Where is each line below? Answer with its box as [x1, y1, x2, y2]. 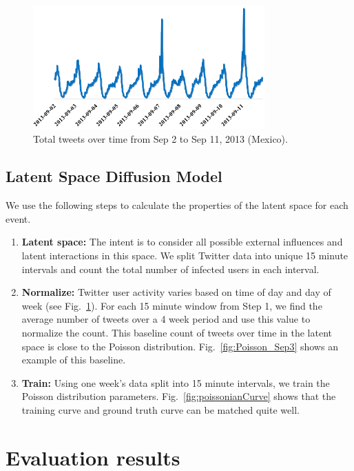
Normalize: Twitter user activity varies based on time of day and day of [21, 285, 331, 299]
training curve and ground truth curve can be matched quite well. [21, 402, 300, 417]
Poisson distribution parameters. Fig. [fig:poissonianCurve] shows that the [21, 389, 336, 403]
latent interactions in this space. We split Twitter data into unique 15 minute [21, 248, 348, 262]
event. [6, 211, 31, 226]
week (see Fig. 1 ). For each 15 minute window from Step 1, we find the [21, 298, 322, 312]
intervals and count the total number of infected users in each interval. [21, 261, 320, 276]
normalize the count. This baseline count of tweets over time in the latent [21, 325, 332, 339]
